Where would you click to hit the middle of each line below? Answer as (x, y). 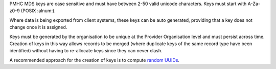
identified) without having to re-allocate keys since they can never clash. (86, 51)
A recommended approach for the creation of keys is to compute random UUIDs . (95, 60)
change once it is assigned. (38, 27)
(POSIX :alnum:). (38, 11)
